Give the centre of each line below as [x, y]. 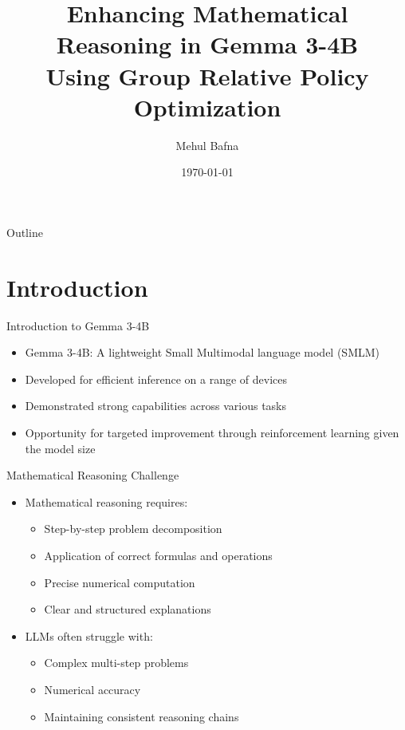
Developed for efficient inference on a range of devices [156, 379]
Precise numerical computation [120, 582]
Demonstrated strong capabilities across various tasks [156, 406]
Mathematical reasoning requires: [106, 501]
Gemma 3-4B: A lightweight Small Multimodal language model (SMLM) [202, 352]
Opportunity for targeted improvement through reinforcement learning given [212, 432]
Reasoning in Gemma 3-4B [207, 44]
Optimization [207, 107]
